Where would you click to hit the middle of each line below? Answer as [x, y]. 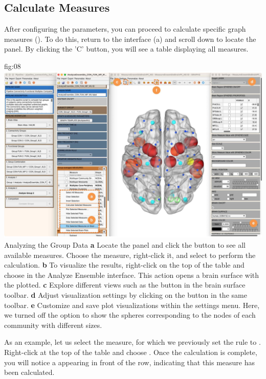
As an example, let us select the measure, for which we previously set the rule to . [132, 342]
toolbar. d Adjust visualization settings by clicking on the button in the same [126, 294]
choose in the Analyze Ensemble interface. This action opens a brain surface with [132, 275]
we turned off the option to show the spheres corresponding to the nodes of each [130, 315]
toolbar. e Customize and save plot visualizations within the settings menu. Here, [132, 305]
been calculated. [29, 372]
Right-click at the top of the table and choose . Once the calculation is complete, [131, 352]
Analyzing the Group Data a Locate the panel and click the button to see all [125, 245]
